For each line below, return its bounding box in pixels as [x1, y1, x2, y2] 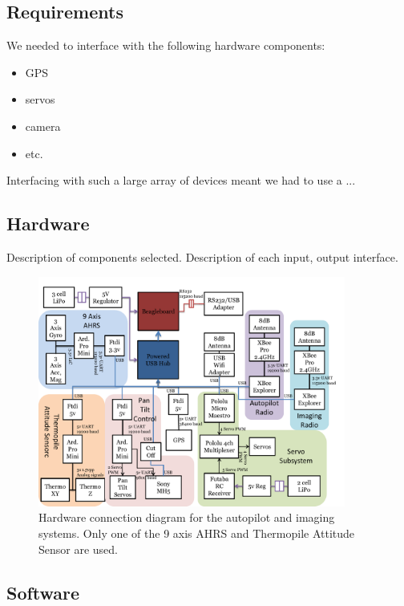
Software [6, 580, 80, 604]
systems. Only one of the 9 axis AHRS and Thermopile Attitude [38, 524, 355, 541]
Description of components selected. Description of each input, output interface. [6, 248, 398, 265]
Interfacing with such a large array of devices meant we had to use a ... [6, 172, 356, 189]
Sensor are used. [38, 540, 119, 557]
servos [25, 91, 55, 108]
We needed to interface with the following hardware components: [6, 37, 325, 54]
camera [25, 117, 61, 134]
